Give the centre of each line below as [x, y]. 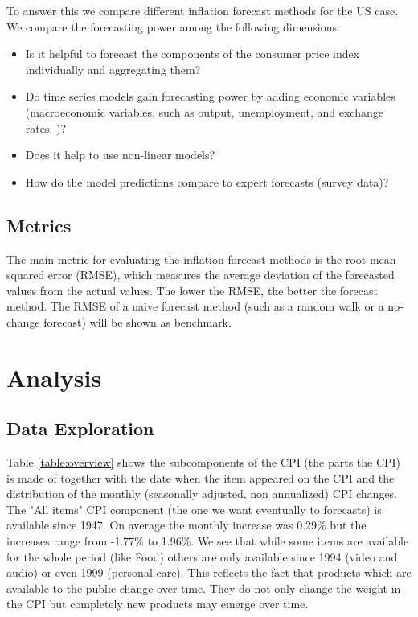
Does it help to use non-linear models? [120, 155]
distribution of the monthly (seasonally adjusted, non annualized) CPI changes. [202, 494]
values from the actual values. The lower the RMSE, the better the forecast [192, 290]
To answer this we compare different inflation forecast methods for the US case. [203, 10]
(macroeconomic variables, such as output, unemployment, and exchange [204, 111]
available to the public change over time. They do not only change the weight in [204, 588]
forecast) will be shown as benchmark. [137, 321]
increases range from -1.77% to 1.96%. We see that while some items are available [208, 541]
